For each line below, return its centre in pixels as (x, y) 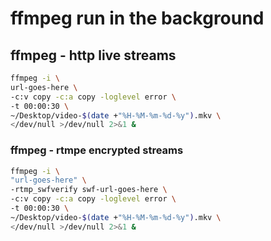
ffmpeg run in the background (137, 18)
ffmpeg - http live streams (93, 55)
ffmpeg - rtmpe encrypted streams (97, 150)
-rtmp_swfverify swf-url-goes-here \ (89, 190)
